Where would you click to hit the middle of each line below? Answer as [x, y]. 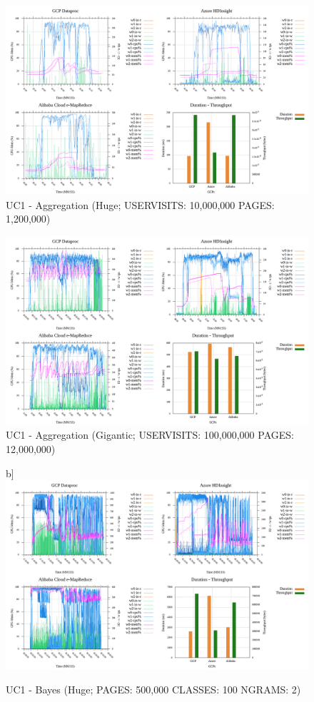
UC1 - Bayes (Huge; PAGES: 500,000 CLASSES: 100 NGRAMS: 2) [153, 689]
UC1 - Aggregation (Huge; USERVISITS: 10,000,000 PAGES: [140, 204]
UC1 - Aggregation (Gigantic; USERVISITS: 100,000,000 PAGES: [150, 435]
